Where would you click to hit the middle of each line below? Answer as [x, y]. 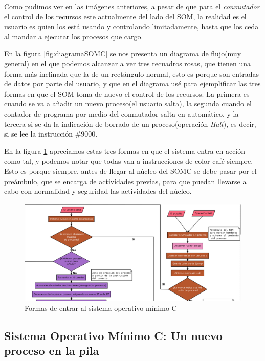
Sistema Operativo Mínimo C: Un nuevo [113, 335]
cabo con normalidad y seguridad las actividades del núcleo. [98, 191]
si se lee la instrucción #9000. [51, 134]
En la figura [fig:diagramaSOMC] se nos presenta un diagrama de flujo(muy [123, 53]
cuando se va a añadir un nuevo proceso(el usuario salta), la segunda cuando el [128, 104]
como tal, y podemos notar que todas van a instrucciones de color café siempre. [129, 161]
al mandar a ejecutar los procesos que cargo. [74, 36]
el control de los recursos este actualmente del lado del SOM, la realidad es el [125, 16]
